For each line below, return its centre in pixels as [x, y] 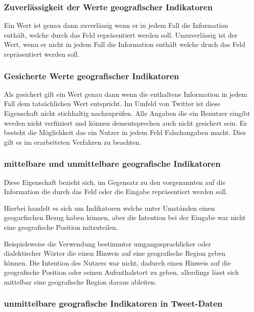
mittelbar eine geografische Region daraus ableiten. [80, 281]
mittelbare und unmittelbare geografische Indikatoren [112, 164]
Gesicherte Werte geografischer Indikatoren [92, 76]
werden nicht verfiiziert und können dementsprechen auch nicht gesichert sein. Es [126, 123]
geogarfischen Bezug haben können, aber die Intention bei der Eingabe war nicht [125, 217]
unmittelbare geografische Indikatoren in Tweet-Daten [113, 303]
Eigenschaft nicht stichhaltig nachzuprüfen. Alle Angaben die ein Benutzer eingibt [127, 113]
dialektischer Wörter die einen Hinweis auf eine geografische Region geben [115, 253]
